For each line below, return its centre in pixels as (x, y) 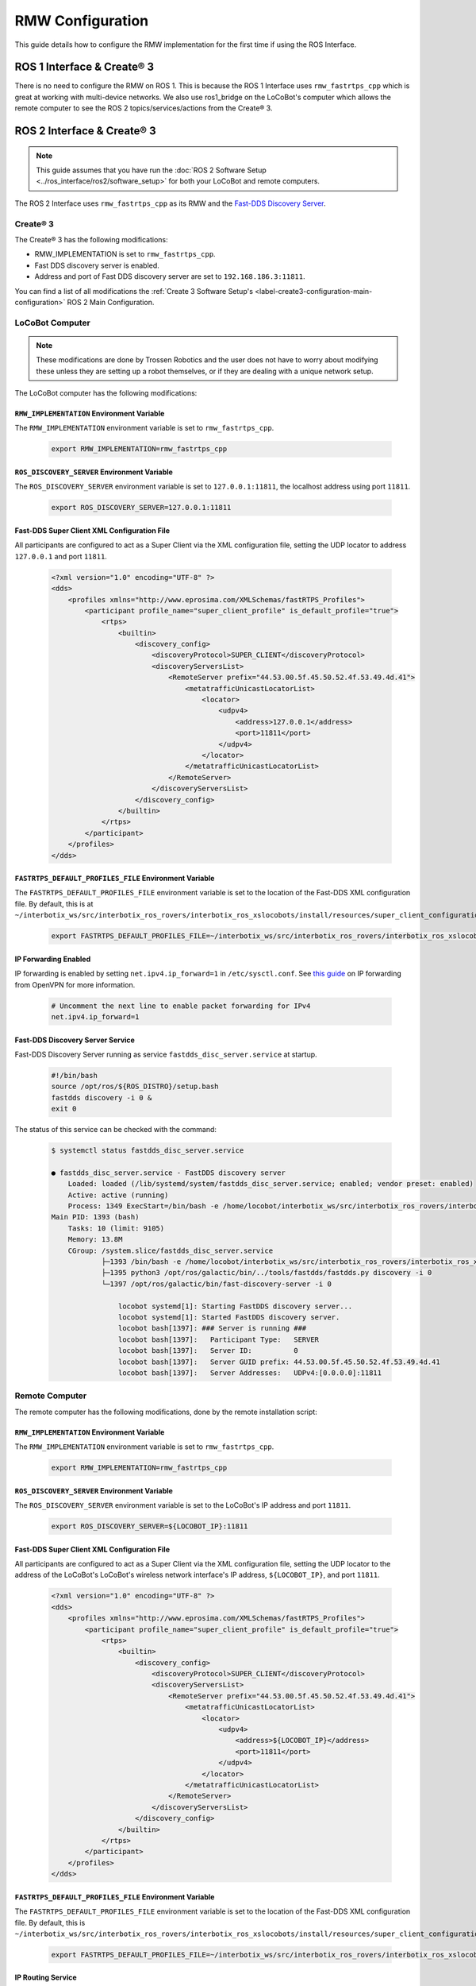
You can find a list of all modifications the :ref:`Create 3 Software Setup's (134, 291)
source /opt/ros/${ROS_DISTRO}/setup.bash (135, 1087)
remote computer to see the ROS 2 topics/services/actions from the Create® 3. (144, 108)
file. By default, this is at (54, 904)
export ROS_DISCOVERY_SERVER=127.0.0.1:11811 (141, 508)
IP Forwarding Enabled (53, 959)
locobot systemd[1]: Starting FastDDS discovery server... (235, 1306)
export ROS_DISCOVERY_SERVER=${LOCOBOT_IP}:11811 (150, 1526)
